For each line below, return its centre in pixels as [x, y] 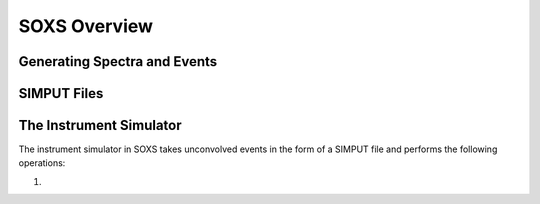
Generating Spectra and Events [118, 61]
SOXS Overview [86, 26]
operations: [42, 163]
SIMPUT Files [61, 93]
